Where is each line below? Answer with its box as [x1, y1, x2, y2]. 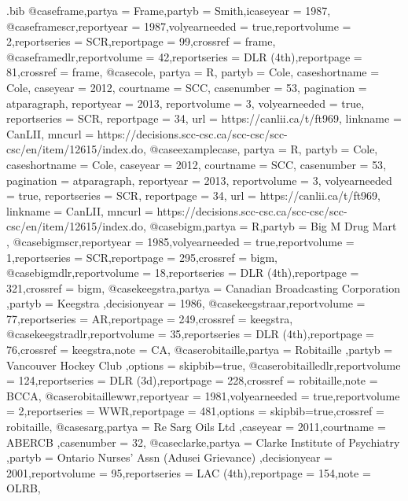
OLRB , [6, 480, 41, 496]
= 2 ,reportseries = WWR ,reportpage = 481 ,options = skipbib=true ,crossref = [6, 403, 384, 419]
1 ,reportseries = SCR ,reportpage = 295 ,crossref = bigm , [6, 249, 278, 265]
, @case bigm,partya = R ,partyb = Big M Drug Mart [142, 218, 397, 234]
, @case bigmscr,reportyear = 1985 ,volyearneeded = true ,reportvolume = [6, 233, 355, 249]
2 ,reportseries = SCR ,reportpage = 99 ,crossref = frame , [6, 33, 276, 50]
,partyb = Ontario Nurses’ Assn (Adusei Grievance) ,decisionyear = [6, 449, 333, 466]
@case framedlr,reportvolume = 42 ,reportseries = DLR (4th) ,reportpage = [6, 48, 362, 64]
